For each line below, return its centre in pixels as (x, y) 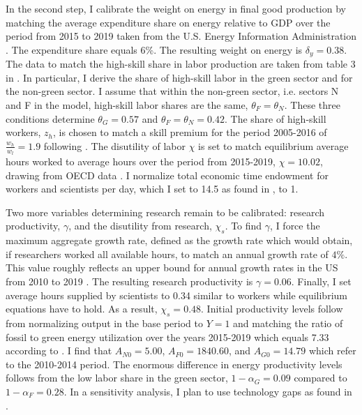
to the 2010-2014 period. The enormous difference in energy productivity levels (174, 364)
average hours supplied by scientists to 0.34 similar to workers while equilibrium (176, 295)
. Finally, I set (321, 281)
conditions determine (50, 118)
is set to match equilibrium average (273, 145)
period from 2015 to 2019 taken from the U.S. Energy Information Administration (181, 36)
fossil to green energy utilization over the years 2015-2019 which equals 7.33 (167, 337)
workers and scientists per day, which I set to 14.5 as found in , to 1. (152, 189)
